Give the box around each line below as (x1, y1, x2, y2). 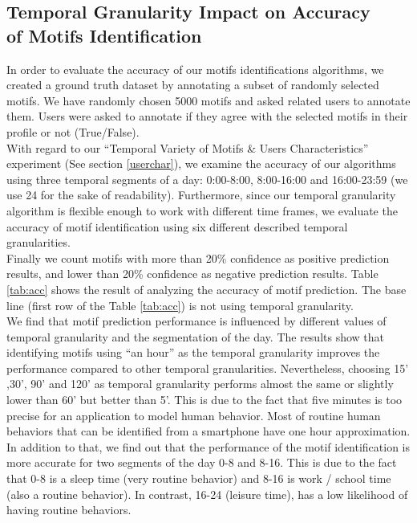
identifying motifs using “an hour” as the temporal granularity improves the (6, 344, 380, 361)
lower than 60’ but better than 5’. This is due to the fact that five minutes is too (6, 391, 403, 408)
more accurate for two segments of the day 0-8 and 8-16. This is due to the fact (6, 454, 397, 471)
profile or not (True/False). (6, 123, 140, 140)
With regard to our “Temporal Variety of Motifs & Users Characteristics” (6, 139, 369, 156)
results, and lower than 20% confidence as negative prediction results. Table (6, 265, 379, 282)
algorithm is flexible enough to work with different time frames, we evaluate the (6, 202, 398, 219)
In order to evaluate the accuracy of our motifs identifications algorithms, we (6, 60, 384, 77)
